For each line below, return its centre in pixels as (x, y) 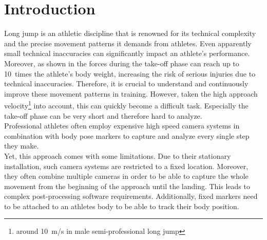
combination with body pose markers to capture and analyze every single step (127, 135)
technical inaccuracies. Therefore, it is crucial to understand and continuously (126, 84)
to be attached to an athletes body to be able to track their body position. (122, 206)
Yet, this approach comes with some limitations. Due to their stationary (118, 155)
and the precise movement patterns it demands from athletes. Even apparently (128, 43)
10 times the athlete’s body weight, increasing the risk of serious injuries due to (130, 73)
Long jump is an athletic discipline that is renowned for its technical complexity (130, 33)
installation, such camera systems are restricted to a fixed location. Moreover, (126, 166)
